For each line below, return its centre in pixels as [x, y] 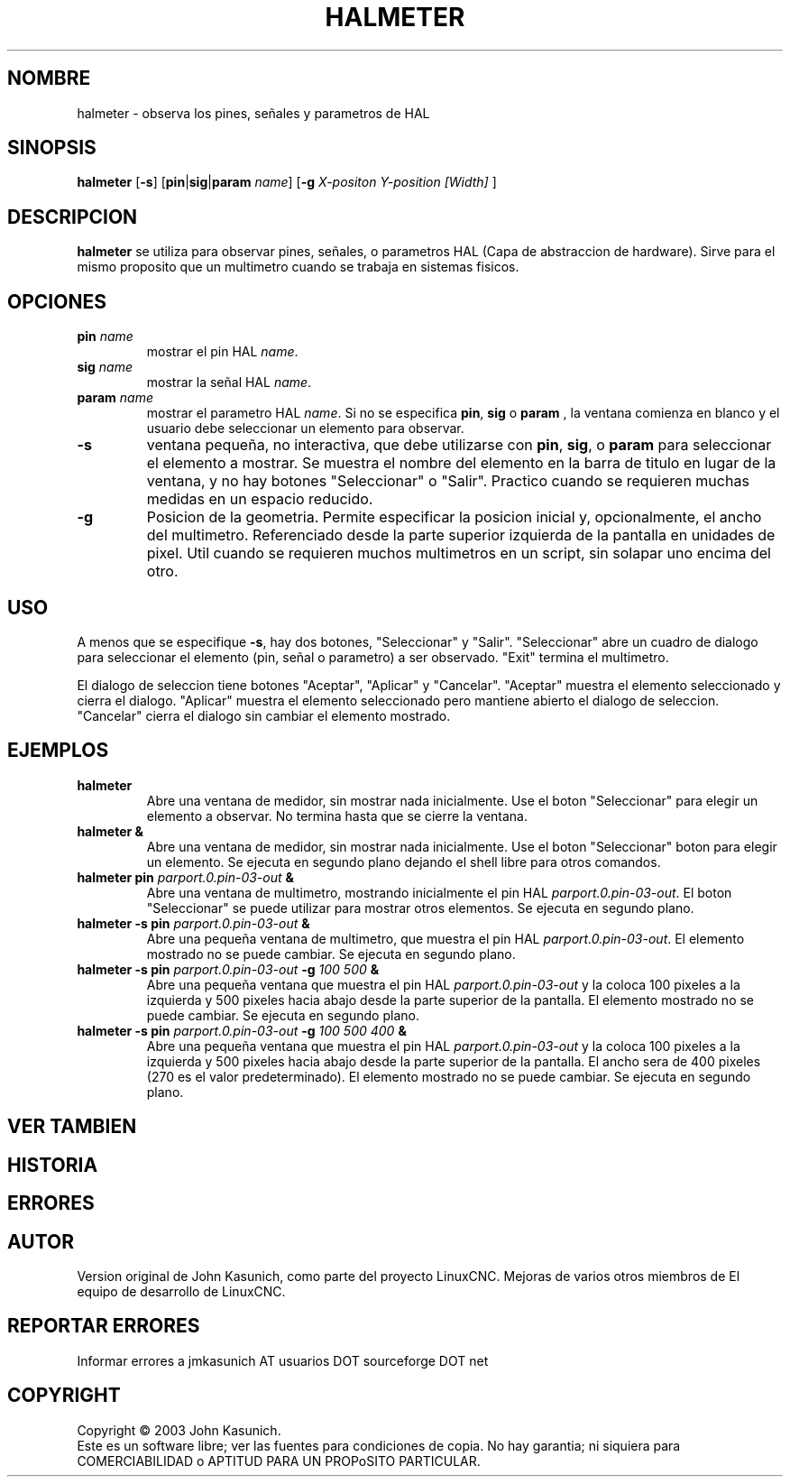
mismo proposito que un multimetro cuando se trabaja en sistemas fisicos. [298, 267]
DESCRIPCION [73, 217]
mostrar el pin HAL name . [222, 352]
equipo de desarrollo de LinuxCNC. [181, 1291]
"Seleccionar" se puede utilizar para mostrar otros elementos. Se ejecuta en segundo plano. [420, 908]
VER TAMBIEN [72, 1127]
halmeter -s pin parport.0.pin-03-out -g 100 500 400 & [242, 1030]
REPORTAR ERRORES [104, 1326]
